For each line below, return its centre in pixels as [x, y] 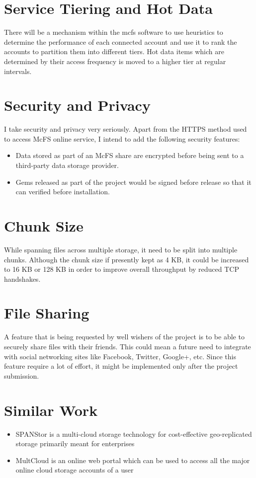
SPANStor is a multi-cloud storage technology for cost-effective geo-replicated [134, 434]
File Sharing [47, 313]
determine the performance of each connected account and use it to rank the [121, 41]
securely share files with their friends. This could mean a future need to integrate [128, 346]
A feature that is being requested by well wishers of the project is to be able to [124, 337]
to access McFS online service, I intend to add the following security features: [122, 138]
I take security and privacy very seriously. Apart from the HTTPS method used [126, 129]
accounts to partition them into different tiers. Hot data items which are [114, 51]
